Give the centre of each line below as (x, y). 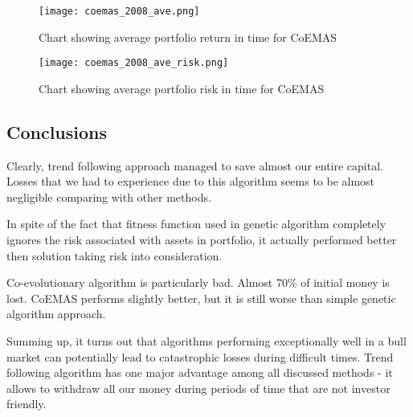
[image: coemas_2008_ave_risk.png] (134, 63)
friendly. (27, 404)
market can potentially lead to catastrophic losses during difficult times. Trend (200, 356)
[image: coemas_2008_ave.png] (119, 11)
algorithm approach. (56, 314)
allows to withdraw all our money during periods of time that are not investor (198, 388)
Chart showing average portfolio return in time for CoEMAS (188, 37)
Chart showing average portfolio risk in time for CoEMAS (182, 88)
